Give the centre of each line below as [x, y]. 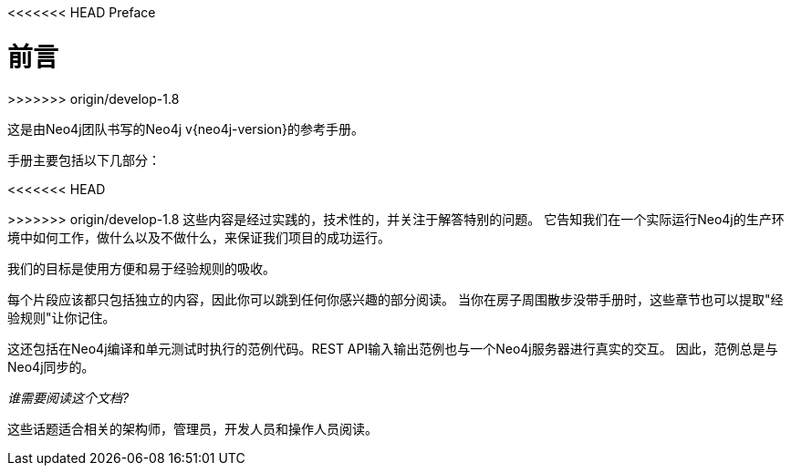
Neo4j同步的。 [51, 366]
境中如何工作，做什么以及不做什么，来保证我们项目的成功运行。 [199, 237]
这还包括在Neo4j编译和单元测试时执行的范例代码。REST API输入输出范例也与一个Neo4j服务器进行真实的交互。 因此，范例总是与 [393, 348]
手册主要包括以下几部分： [84, 159]
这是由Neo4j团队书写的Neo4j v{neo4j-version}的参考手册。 [186, 129]
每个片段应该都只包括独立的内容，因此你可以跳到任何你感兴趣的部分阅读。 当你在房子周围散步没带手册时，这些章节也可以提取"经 [395, 299]
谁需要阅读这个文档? [68, 397]
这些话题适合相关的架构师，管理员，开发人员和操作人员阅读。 [193, 428]
